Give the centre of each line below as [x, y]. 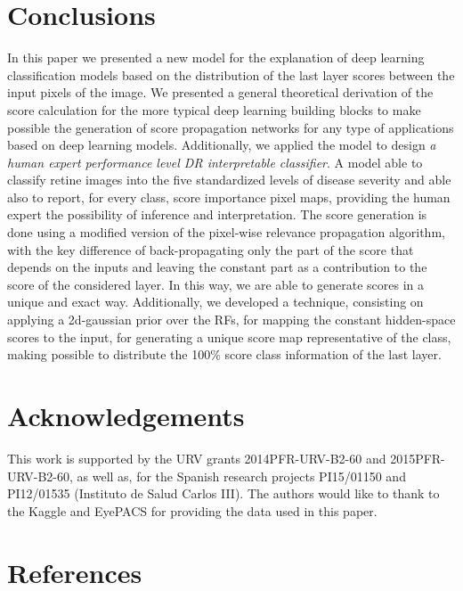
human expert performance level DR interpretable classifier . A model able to [215, 162]
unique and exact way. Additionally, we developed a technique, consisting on [215, 302]
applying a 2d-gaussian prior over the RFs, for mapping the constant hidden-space [231, 320]
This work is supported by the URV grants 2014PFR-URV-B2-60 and [197, 458]
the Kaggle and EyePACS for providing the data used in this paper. [192, 510]
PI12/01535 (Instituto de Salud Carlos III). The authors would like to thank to [223, 493]
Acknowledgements [126, 415]
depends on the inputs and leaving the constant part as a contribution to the [217, 267]
